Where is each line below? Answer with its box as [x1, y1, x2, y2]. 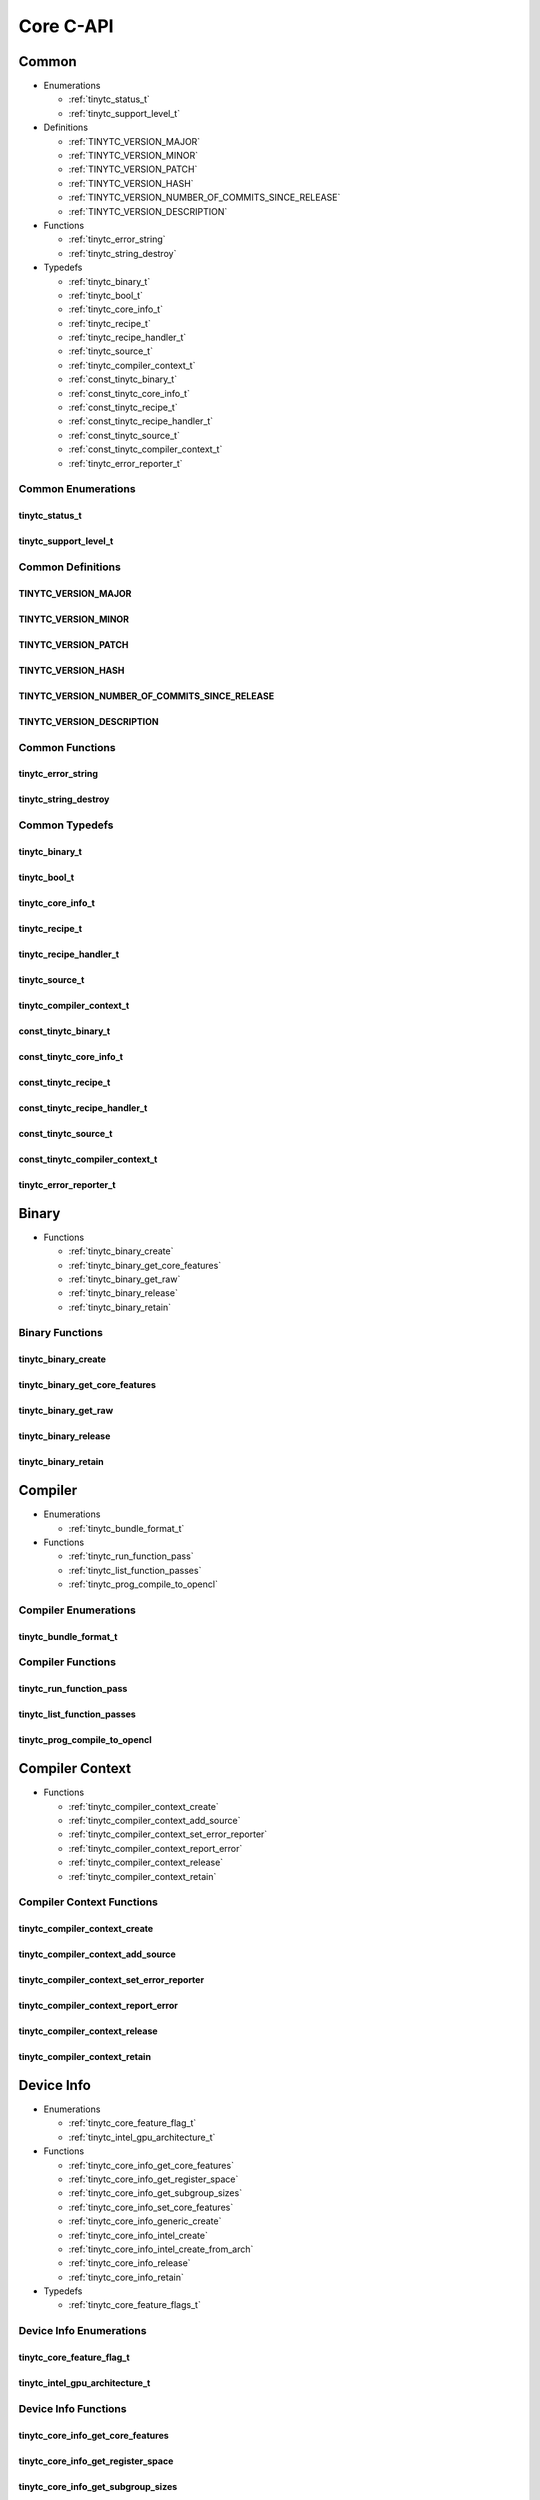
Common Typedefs [18, 818, 114, 832]
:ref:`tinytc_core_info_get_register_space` [68, 2173, 239, 2185]
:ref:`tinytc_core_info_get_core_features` [68, 2159, 235, 2171]
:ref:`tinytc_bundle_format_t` [68, 1522, 185, 1534]
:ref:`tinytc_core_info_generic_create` [68, 2215, 222, 2227]
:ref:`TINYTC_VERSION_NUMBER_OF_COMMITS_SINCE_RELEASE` [68, 191, 341, 204]
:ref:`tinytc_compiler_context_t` [68, 359, 196, 371]
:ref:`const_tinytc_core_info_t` [68, 387, 190, 399]
